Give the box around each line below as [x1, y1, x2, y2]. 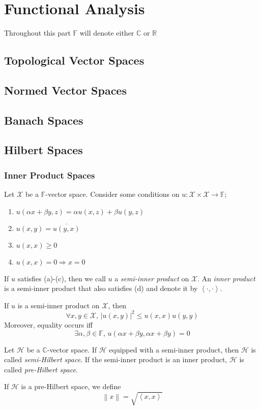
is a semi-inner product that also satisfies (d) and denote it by [4, 283, 198, 294]
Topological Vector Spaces [4, 52, 145, 68]
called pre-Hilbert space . [4, 364, 78, 374]
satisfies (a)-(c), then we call [17, 273, 106, 283]
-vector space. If [47, 344, 97, 355]
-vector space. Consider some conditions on [45, 189, 180, 199]
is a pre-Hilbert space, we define [21, 381, 121, 392]
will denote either [79, 27, 134, 38]
